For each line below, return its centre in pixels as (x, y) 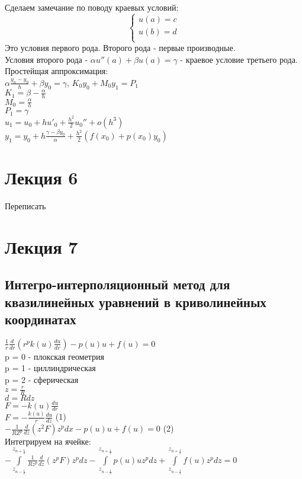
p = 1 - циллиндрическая (50, 368)
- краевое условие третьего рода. (239, 59)
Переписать (25, 205)
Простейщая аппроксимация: (57, 71)
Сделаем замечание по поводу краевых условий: (92, 7)
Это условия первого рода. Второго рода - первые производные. (120, 48)
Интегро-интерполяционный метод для (118, 284)
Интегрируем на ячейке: (48, 441)
